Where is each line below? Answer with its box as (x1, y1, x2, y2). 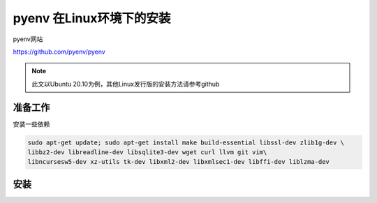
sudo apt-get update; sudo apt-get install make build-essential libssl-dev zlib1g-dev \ (27, 138, 345, 146)
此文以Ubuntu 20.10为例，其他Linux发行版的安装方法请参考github (31, 80, 220, 88)
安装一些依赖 (13, 119, 50, 128)
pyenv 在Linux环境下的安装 (13, 10, 171, 26)
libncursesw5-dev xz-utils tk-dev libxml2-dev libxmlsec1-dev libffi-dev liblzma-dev (27, 158, 330, 166)
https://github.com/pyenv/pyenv (13, 47, 106, 56)
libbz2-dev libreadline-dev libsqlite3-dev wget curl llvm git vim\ (27, 149, 267, 156)
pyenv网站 (13, 35, 43, 43)
